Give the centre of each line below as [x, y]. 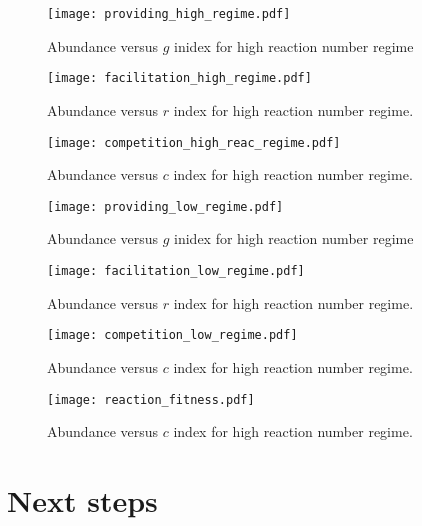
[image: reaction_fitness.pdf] [151, 399]
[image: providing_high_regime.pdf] [169, 14]
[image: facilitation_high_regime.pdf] [179, 78]
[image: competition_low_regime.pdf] [172, 335]
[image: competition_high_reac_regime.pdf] [194, 142]
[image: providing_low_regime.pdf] [165, 206]
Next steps [82, 499]
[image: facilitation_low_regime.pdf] [176, 271]
